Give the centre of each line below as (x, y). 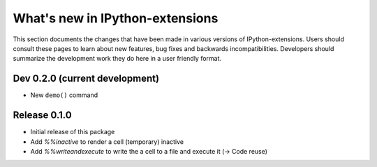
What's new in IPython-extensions (116, 18)
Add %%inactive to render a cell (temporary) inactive (107, 141)
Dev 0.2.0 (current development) (86, 79)
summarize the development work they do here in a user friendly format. (117, 59)
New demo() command (64, 95)
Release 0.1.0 (43, 115)
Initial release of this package (73, 132)
